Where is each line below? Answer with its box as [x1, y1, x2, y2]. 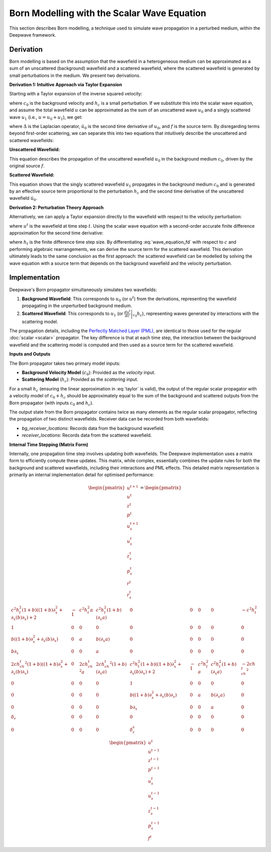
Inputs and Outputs [9, 351, 51, 357]
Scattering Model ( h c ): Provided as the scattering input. [22, 376, 139, 384]
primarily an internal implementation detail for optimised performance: [9, 472, 154, 478]
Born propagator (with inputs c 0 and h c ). [9, 399, 94, 407]
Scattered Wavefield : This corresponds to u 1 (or [22, 310, 123, 318]
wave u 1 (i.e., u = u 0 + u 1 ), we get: [9, 114, 83, 121]
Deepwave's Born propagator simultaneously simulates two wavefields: [9, 287, 158, 293]
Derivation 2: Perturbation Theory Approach [9, 204, 104, 210]
